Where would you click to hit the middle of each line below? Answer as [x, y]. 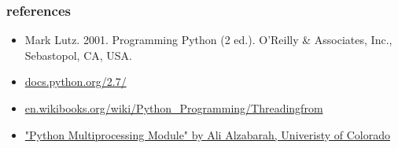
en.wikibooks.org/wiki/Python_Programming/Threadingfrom [174, 108]
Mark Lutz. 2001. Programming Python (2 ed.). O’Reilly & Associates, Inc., [208, 40]
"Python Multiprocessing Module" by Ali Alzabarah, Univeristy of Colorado [207, 134]
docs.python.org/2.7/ [76, 81]
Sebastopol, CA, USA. [79, 55]
